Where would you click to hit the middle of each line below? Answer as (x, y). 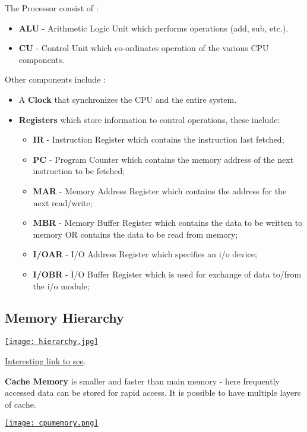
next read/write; (63, 202)
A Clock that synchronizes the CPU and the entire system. (128, 99)
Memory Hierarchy (64, 318)
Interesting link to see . (45, 360)
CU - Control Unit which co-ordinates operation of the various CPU (144, 48)
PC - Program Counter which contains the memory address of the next (163, 159)
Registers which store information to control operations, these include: (149, 119)
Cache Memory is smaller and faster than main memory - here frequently (142, 381)
